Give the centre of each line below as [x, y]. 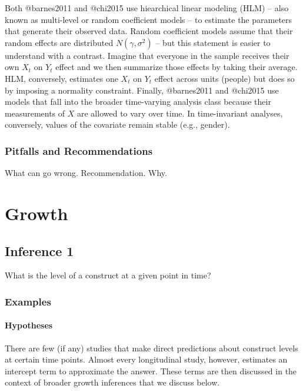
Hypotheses [29, 325]
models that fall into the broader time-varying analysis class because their [138, 102]
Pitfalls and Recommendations [79, 150]
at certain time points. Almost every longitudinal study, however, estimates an [146, 359]
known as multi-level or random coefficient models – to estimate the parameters [149, 19]
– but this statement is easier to [213, 42]
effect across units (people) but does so [224, 78]
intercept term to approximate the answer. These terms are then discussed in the [151, 371]
